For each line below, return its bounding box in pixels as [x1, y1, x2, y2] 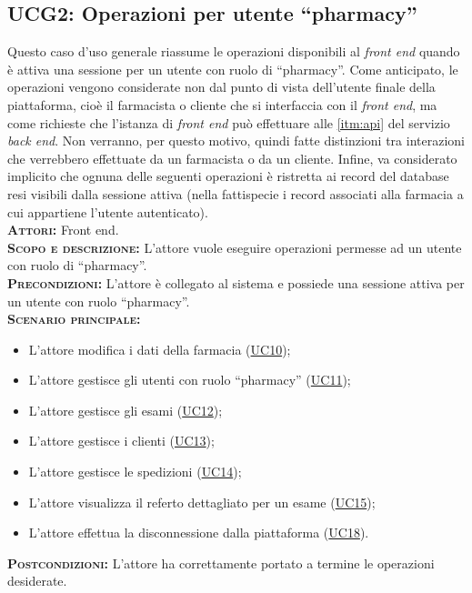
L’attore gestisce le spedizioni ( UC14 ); [28, 462, 242, 481]
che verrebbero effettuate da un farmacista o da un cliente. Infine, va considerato [7, 148, 457, 167]
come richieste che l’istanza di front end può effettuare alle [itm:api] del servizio [7, 113, 450, 132]
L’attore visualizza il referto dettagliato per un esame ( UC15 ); [28, 492, 376, 511]
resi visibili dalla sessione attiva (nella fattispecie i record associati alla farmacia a [7, 184, 464, 203]
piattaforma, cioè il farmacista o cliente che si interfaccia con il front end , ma [7, 95, 437, 114]
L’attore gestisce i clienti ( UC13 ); [28, 431, 215, 450]
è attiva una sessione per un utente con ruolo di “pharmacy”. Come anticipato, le [7, 59, 458, 78]
